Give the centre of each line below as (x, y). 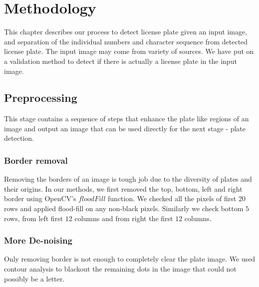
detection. (19, 138)
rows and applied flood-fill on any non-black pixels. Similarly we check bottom (124, 208)
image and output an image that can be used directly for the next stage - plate (125, 128)
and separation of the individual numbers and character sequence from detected (126, 41)
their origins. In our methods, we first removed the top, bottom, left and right (123, 188)
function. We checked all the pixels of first (172, 198)
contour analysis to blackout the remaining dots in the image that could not (120, 269)
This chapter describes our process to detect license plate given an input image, (126, 32)
